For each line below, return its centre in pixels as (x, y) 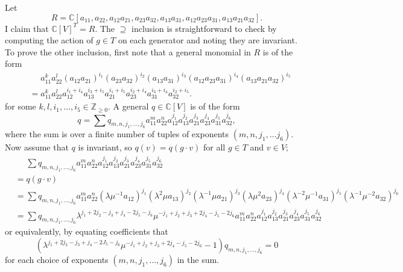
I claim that (27, 28)
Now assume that (37, 147)
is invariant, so (105, 147)
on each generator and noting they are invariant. (208, 40)
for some (21, 106)
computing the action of (49, 40)
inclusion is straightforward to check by (204, 28)
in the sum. (198, 260)
